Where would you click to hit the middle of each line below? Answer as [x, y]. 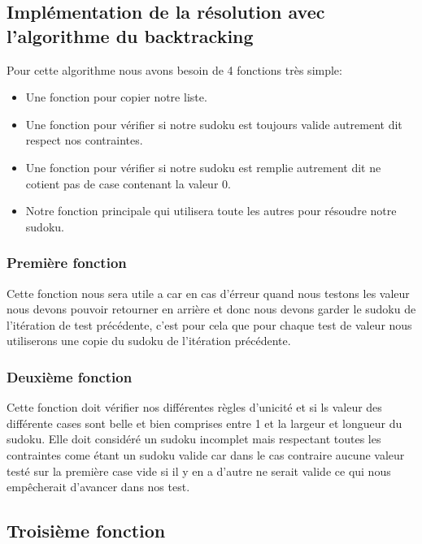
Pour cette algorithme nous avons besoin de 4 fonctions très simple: [174, 69]
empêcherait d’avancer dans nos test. [98, 487]
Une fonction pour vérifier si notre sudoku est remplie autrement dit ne [203, 167]
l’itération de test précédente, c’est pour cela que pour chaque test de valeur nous [209, 324]
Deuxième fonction [70, 376]
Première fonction [67, 263]
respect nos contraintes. [84, 140]
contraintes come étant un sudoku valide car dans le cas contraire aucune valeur [206, 454]
